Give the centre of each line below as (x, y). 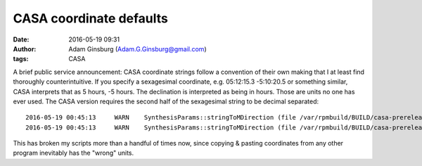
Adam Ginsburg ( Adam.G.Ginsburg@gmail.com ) (138, 49)
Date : (21, 39)
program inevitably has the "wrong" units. (73, 153)
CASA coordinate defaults (90, 18)
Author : (25, 49)
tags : (21, 59)
